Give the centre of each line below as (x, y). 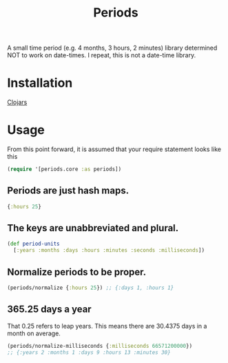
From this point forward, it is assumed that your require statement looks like (114, 149)
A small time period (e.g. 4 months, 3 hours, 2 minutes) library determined (112, 48)
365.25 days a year (49, 310)
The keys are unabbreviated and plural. (93, 228)
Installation (40, 83)
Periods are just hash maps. (68, 191)
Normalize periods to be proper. (77, 272)
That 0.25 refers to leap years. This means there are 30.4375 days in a (107, 326)
